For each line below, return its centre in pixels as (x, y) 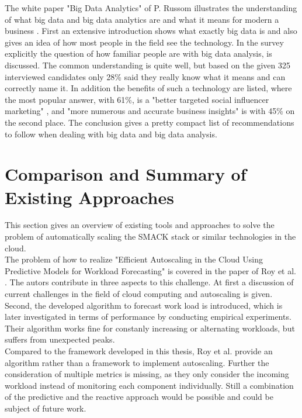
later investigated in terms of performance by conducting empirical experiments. (148, 317)
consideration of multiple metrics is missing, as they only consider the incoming (147, 374)
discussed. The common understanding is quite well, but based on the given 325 (147, 65)
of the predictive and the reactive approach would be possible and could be (139, 397)
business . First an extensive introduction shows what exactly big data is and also (151, 31)
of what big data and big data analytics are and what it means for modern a (142, 19)
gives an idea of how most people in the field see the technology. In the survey (144, 42)
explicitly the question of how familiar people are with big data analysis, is (138, 53)
